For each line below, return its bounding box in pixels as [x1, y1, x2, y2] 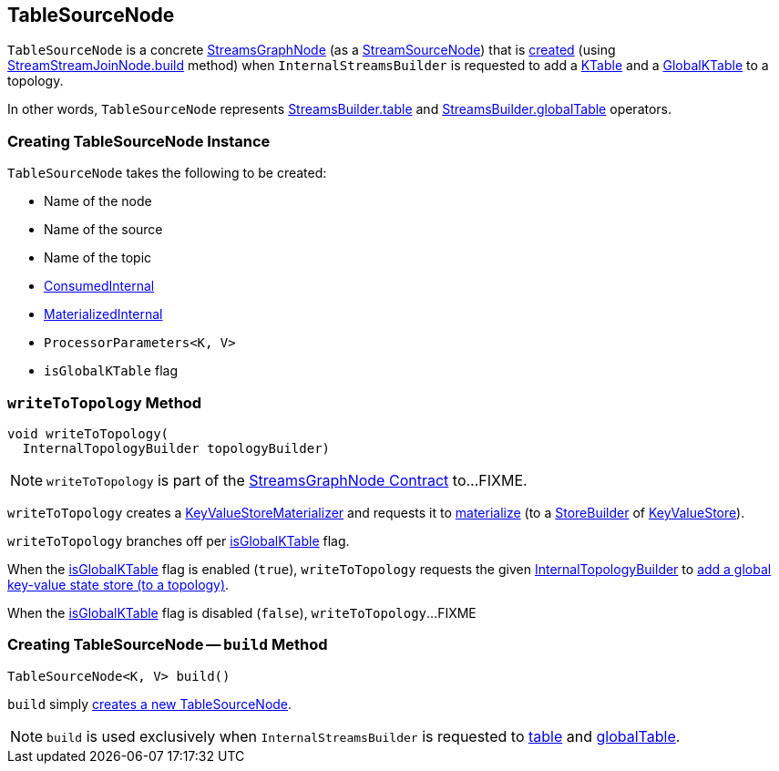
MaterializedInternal [44, 306, 163, 323]
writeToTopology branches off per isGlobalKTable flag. [7, 532, 350, 549]
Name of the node [44, 193, 152, 210]
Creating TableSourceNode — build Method [7, 635, 328, 654]
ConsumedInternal [44, 278, 155, 294]
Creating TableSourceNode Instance [7, 131, 271, 150]
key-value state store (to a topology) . [7, 576, 230, 592]
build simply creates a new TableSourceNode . [7, 695, 292, 712]
